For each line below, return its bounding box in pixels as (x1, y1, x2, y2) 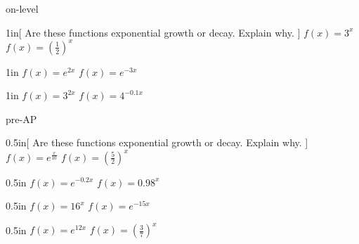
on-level (6, 1, 39, 15)
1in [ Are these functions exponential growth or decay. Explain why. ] (6, 25, 301, 39)
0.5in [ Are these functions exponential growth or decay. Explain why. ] (6, 135, 308, 150)
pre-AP (6, 111, 37, 126)
